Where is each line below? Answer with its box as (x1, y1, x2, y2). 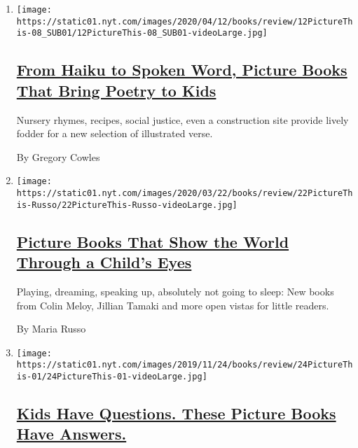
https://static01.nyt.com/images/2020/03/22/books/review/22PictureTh (16, 188, 353, 198)
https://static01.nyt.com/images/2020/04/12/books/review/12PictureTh (16, 16, 353, 27)
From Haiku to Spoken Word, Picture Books (16, 59, 347, 80)
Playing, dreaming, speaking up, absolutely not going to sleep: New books (16, 283, 334, 298)
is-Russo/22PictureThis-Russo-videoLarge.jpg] (16, 199, 237, 210)
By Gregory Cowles (16, 149, 100, 164)
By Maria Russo (16, 321, 86, 336)
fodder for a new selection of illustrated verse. (16, 126, 213, 141)
